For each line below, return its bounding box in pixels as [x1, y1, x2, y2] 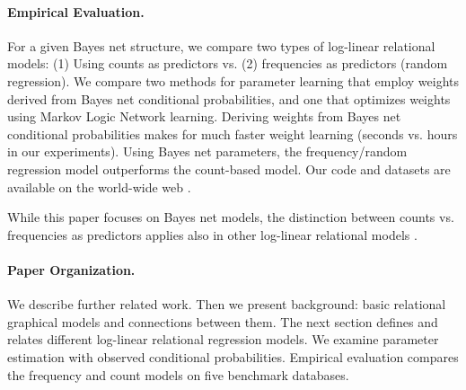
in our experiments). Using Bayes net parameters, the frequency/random [7, 142, 408, 161]
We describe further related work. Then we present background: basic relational [7, 295, 446, 314]
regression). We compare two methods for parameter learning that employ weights [7, 71, 459, 90]
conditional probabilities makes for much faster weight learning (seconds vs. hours [7, 124, 458, 143]
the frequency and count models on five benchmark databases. [7, 365, 349, 384]
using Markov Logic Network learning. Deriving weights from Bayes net [7, 107, 401, 126]
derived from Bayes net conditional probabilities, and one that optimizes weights [7, 89, 451, 108]
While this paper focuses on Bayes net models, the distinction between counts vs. [7, 208, 454, 226]
